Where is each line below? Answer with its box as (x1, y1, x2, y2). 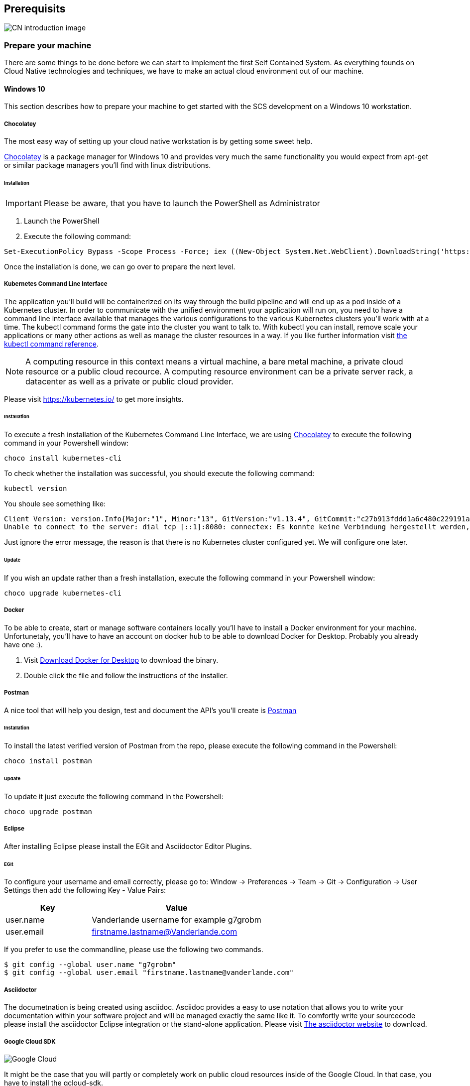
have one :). (4, 640, 43, 649)
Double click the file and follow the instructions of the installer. (24, 671, 228, 680)
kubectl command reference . (4, 339, 99, 348)
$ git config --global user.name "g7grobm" (4, 961, 176, 969)
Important (5, 198, 42, 208)
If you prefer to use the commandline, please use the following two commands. (4, 945, 263, 954)
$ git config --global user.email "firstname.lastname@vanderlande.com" (4, 968, 294, 977)
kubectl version (4, 484, 67, 493)
